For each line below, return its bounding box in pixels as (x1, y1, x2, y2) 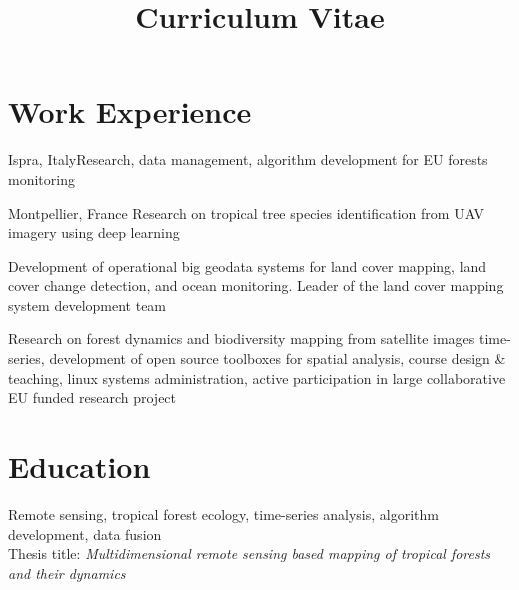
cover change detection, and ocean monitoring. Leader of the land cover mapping (8, 275, 504, 296)
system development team (8, 294, 167, 315)
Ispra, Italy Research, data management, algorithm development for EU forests (8, 149, 488, 170)
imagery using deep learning (8, 222, 180, 243)
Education (8, 446, 151, 487)
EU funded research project (8, 387, 177, 408)
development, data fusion (8, 523, 162, 544)
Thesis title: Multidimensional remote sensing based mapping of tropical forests (8, 543, 491, 564)
